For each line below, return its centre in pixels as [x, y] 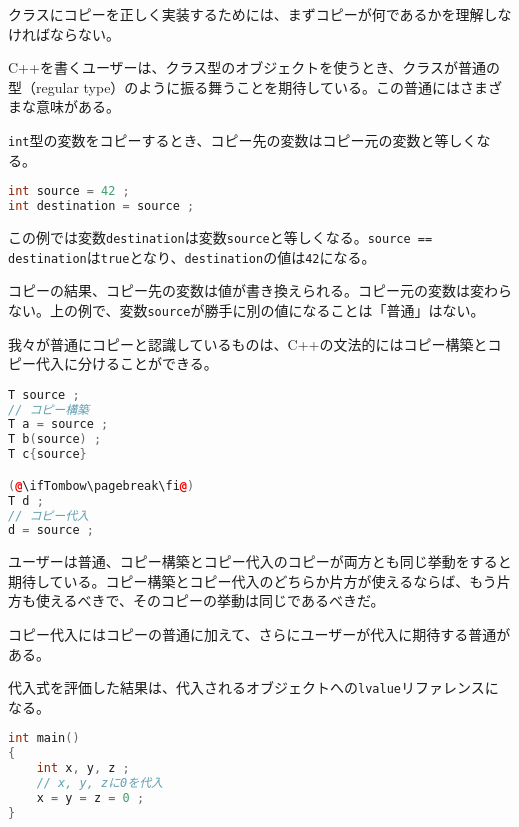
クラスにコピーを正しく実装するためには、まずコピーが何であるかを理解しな [260, 14]
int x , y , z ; [83, 768]
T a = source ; [58, 424]
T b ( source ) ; [55, 439]
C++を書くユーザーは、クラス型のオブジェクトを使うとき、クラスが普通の [254, 67]
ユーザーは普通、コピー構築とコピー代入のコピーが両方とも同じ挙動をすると [260, 561]
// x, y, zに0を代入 [99, 783]
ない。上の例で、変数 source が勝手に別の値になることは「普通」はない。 [246, 309]
